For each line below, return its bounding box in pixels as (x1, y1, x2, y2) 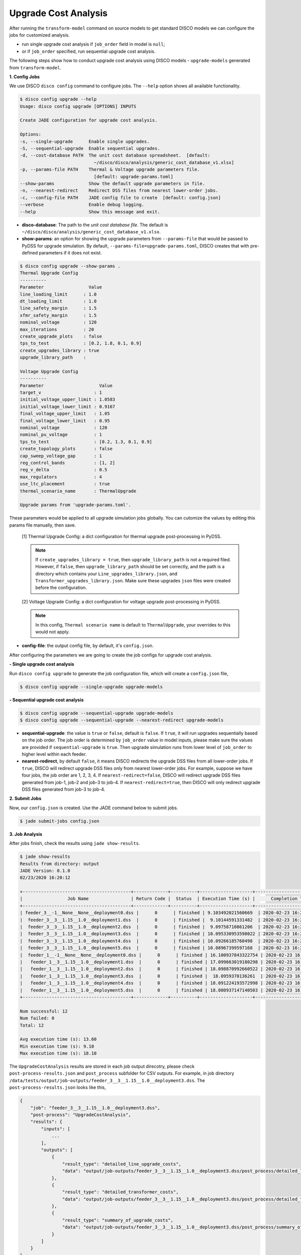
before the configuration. (35, 585, 87, 591)
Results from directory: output (20, 861, 100, 866)
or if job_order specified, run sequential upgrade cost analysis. (22, 48, 156, 54)
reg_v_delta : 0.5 (20, 467, 107, 473)
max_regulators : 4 (20, 474, 102, 479)
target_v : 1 (20, 390, 102, 396)
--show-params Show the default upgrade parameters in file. (20, 181, 205, 186)
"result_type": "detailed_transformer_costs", (62, 1189, 179, 1195)
